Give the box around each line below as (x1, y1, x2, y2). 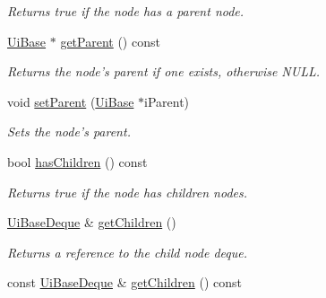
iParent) (144, 92, 190, 110)
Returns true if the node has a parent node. (7, 2, 244, 20)
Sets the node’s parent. (7, 122, 131, 141)
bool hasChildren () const (7, 152, 148, 171)
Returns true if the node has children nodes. (7, 182, 248, 201)
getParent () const (60, 31, 160, 50)
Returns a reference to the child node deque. (7, 242, 248, 261)
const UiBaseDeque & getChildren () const (7, 273, 242, 292)
